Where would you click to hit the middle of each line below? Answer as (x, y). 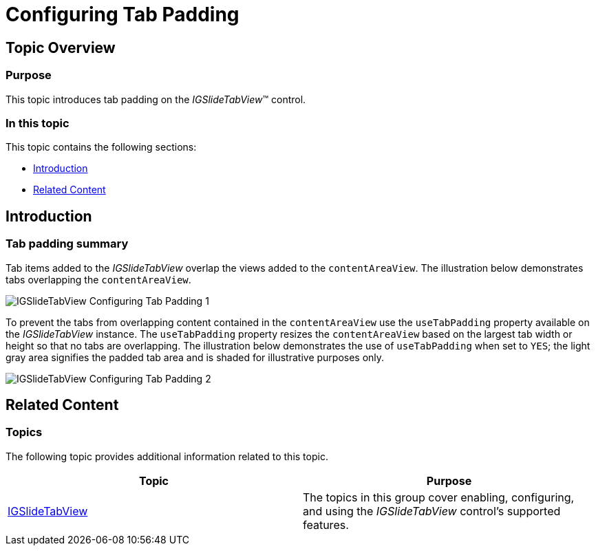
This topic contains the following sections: (101, 147)
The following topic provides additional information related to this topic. (167, 456)
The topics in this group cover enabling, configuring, (439, 497)
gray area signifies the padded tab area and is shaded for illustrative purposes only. (195, 357)
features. (326, 525)
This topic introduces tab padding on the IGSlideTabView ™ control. (156, 99)
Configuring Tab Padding (123, 14)
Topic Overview (61, 47)
